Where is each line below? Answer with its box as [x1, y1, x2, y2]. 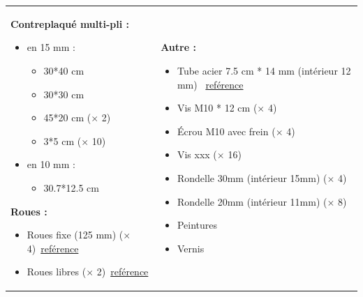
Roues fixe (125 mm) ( [27, 227, 124, 242]
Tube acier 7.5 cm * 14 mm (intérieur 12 [177, 63, 351, 77]
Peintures [177, 218, 218, 232]
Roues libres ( [27, 264, 87, 279]
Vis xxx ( [177, 147, 217, 162]
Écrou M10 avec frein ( [177, 123, 276, 138]
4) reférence [27, 241, 79, 255]
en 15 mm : [27, 40, 75, 54]
